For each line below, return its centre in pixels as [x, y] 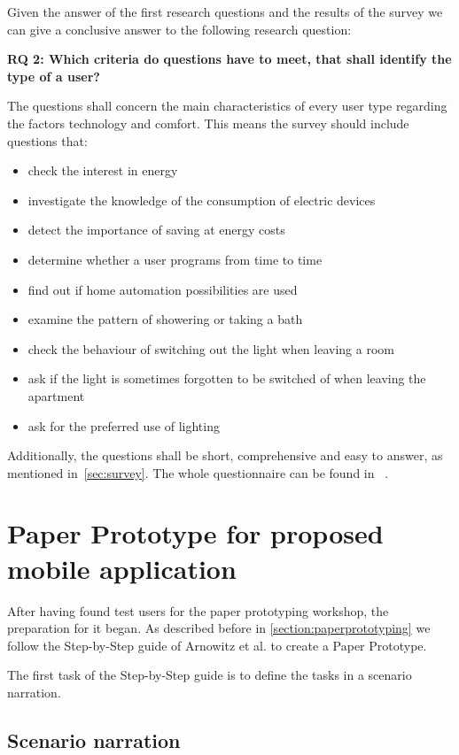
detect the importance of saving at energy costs [156, 230]
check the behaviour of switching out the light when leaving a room [211, 348]
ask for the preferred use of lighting [124, 425]
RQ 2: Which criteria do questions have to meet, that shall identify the [229, 59]
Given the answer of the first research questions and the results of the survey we [225, 12]
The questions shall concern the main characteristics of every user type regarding [227, 106]
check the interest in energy [103, 170]
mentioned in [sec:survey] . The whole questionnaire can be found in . [198, 472]
